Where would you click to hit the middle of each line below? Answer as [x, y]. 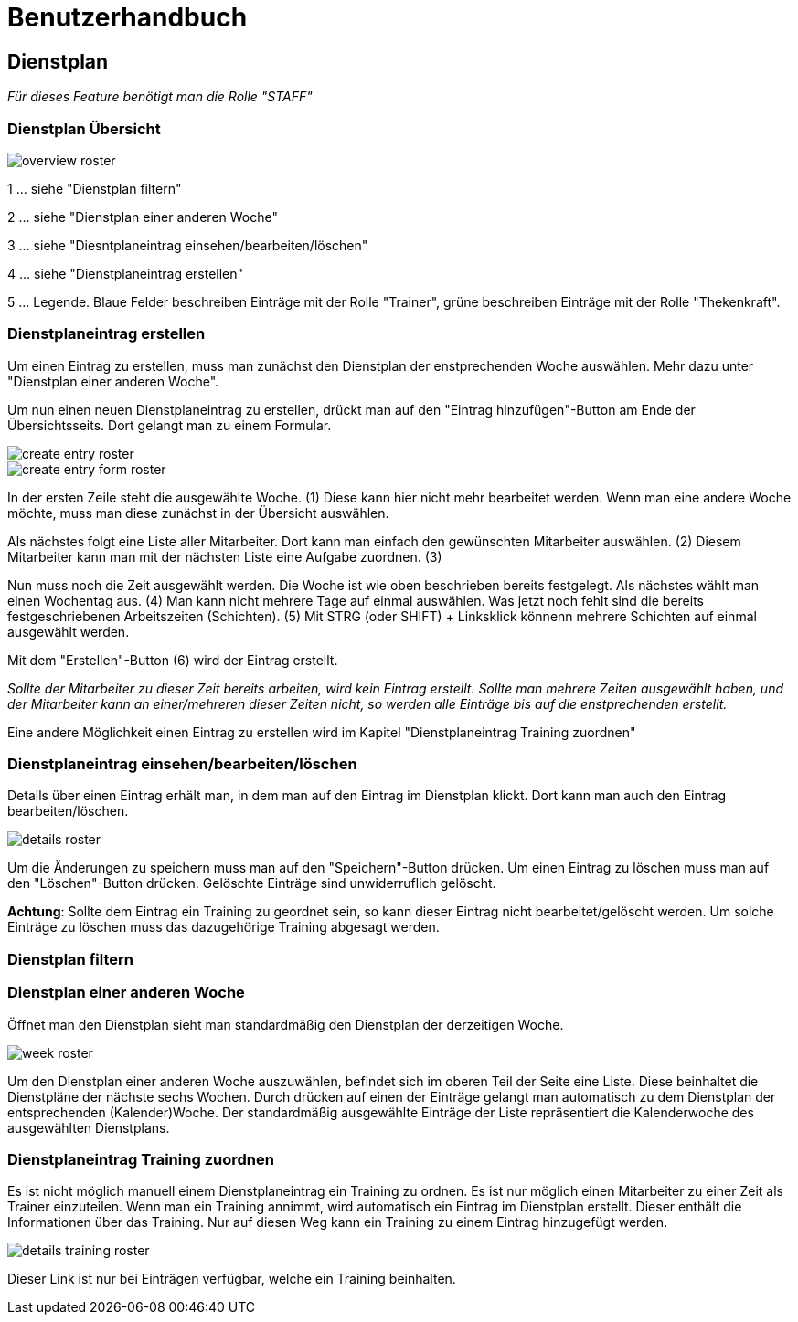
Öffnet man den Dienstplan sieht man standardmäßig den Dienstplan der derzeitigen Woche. [286, 1024]
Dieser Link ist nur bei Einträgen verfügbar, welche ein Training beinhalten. [232, 1279]
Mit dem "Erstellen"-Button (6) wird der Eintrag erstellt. [173, 660]
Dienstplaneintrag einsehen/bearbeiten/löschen [182, 764]
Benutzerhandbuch [128, 17]
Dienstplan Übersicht [84, 128]
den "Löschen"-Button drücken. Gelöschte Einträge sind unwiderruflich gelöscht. [252, 883]
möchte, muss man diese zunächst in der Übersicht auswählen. [198, 513]
